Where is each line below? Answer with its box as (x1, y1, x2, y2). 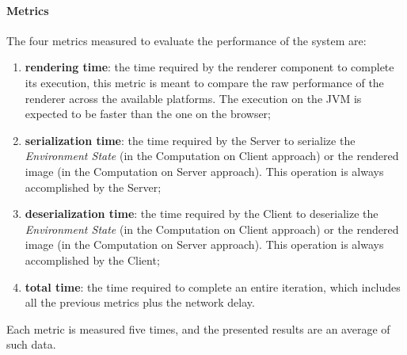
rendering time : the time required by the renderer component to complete (25, 59, 394, 75)
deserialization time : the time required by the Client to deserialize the (25, 205, 378, 222)
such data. (6, 336, 56, 353)
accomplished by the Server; (25, 178, 162, 195)
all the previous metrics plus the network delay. (25, 294, 255, 311)
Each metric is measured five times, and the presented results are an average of (6, 320, 390, 337)
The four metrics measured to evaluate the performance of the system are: (6, 32, 367, 48)
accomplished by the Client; (25, 251, 160, 268)
